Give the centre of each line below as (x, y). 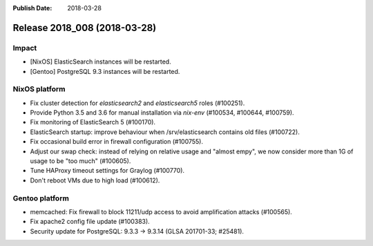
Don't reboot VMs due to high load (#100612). (95, 180)
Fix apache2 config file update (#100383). (90, 222)
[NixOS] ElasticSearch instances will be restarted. (101, 61)
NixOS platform (39, 89)
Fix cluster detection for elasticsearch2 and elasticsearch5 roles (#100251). (137, 103)
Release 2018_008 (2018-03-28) (85, 28)
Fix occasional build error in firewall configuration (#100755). (117, 142)
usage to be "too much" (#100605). (80, 161)
